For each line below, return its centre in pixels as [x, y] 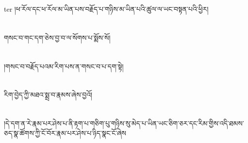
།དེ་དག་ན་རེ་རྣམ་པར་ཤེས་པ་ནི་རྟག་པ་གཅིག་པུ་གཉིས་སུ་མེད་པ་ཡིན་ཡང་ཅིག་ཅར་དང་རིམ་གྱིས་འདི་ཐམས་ [124, 123]
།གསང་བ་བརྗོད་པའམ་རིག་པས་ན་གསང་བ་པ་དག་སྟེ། [64, 66]
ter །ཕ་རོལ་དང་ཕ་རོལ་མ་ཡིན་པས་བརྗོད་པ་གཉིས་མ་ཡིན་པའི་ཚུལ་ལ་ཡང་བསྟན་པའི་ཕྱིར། [106, 9]
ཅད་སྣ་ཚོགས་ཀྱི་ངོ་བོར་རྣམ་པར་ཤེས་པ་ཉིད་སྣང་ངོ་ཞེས [65, 133]
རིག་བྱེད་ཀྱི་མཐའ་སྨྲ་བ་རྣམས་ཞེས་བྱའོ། [48, 95]
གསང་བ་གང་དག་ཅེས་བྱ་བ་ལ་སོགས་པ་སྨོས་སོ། [57, 37]
